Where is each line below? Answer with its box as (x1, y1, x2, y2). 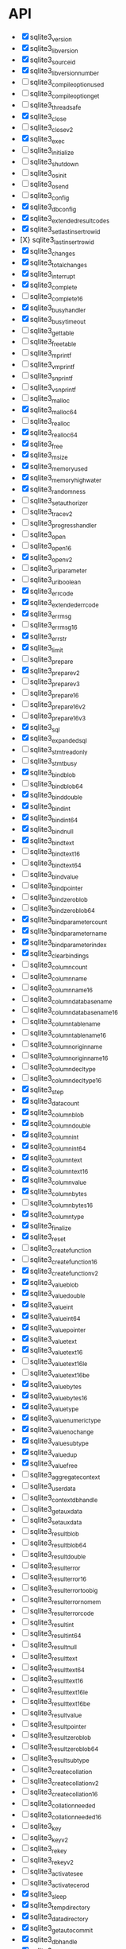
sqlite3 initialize (29, 145, 74, 157)
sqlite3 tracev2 (29, 507, 73, 518)
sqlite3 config (29, 191, 70, 202)
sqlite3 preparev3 (29, 677, 81, 689)
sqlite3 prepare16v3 (29, 711, 86, 722)
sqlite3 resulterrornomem (29, 1594, 101, 1606)
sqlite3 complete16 (29, 292, 83, 303)
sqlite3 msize (29, 450, 69, 462)
